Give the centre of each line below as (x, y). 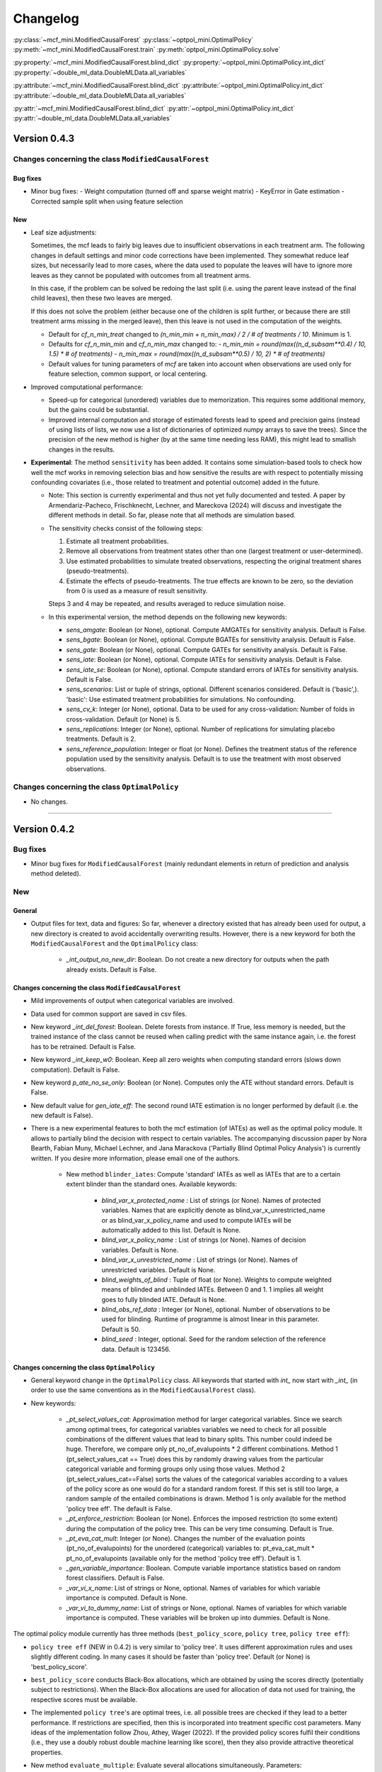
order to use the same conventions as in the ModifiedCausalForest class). (143, 1390)
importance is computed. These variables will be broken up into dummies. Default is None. (198, 1618)
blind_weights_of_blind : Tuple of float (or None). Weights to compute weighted (216, 1279)
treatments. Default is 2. (101, 739)
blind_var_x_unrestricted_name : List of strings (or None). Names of (200, 1260)
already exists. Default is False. (111, 969)
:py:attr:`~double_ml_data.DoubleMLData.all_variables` (92, 118)
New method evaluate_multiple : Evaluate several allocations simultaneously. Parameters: (166, 1766)
